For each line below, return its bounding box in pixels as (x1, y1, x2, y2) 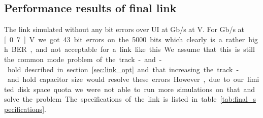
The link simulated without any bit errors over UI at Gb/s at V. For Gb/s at (4, 24, 245, 35)
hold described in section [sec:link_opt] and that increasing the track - (7, 64, 239, 74)
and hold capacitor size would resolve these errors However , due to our (7, 74, 244, 84)
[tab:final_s (220, 94, 256, 104)
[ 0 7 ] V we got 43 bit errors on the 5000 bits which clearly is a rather (4, 34, 245, 44)
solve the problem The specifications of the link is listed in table (4, 94, 217, 104)
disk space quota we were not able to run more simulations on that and (17, 83, 255, 94)
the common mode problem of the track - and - (4, 53, 162, 64)
